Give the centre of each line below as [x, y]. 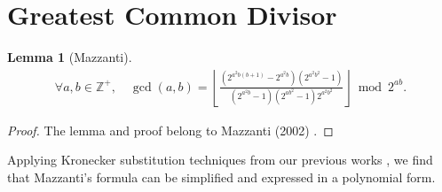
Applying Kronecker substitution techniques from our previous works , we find [220, 160]
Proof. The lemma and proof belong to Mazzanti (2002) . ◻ [170, 130]
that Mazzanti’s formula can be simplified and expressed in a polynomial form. [221, 177]
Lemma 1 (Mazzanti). [70, 57]
